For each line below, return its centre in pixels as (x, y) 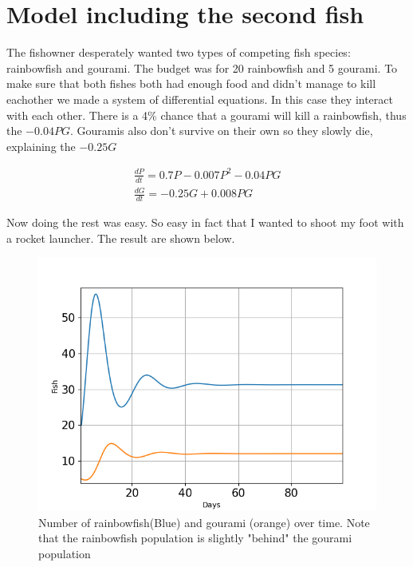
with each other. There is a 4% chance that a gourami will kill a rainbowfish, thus (206, 115)
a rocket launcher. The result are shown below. (121, 238)
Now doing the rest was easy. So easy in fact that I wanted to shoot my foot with (205, 222)
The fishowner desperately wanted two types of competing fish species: (179, 52)
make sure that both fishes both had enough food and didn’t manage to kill (191, 83)
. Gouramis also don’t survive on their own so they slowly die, (221, 131)
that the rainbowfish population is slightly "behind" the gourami (195, 538)
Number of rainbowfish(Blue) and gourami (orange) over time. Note (204, 522)
